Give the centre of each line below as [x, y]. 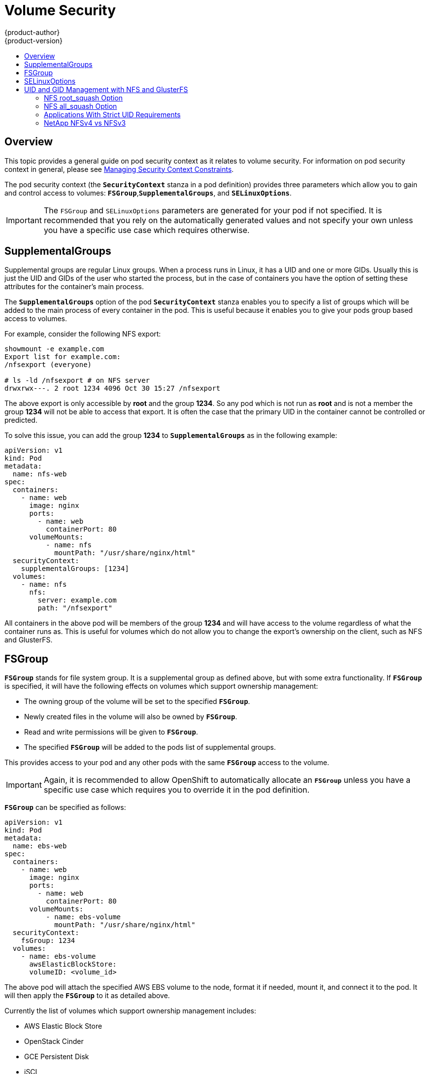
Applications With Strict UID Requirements [112, 114]
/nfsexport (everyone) [48, 365]
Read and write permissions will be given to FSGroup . [111, 732]
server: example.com [77, 600]
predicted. [21, 420]
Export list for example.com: [63, 357]
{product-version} [34, 40]
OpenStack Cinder [54, 1041]
